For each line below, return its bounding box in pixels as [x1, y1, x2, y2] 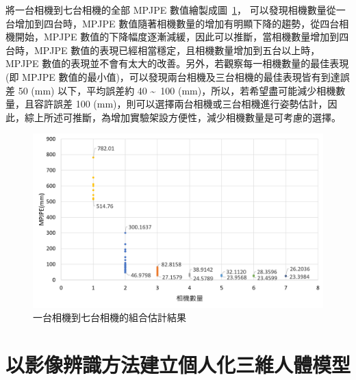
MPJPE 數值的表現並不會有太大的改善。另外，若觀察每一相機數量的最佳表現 [5, 56, 349, 71]
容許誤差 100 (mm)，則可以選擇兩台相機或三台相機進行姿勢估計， [34, 97, 328, 111]
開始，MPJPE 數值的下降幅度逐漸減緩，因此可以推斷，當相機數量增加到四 [14, 29, 349, 44]
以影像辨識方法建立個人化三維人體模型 [5, 350, 351, 378]
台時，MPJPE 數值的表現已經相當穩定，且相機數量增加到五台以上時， [5, 42, 320, 57]
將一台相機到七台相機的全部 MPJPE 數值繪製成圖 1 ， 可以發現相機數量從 [5, 3, 336, 16]
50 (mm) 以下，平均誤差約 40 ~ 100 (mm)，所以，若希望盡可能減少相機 [18, 83, 336, 97]
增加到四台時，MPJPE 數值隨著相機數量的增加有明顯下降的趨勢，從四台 [14, 16, 340, 30]
